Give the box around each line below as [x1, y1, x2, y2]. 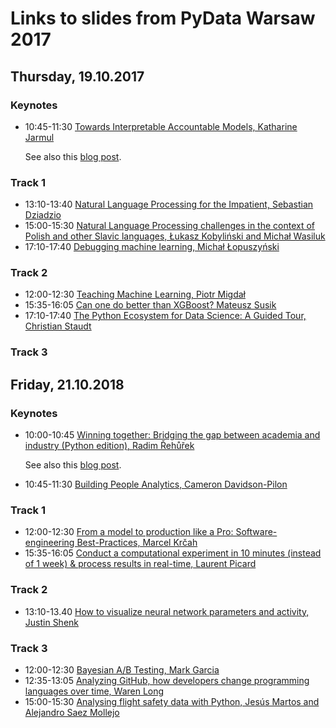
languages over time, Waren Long [24, 685, 165, 697]
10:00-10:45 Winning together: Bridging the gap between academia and [24, 429, 321, 441]
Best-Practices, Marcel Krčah [76, 537, 198, 549]
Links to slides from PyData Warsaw [10, 7, 316, 30]
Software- [235, 526, 278, 538]
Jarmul [24, 131, 55, 143]
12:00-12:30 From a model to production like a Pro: [24, 526, 234, 538]
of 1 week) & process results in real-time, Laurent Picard [24, 558, 257, 570]
